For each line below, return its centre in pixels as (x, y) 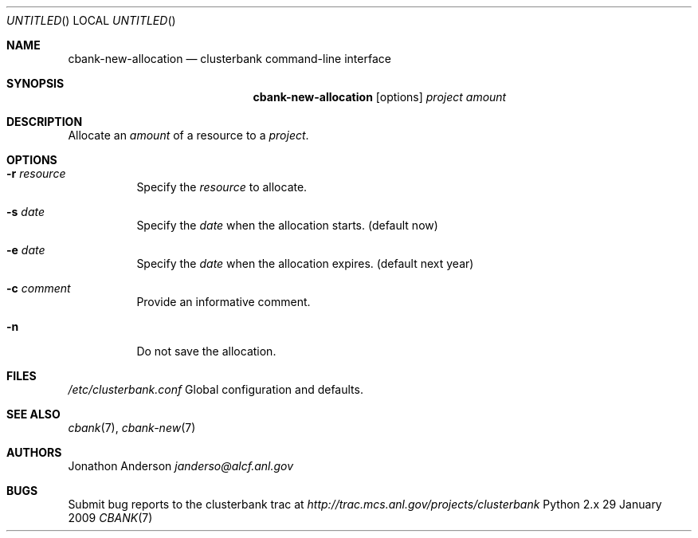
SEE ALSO (33, 414)
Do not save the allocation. (206, 351)
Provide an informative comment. (224, 302)
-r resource (36, 173)
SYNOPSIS (35, 83)
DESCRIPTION (45, 122)
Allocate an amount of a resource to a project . (188, 135)
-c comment (39, 288)
